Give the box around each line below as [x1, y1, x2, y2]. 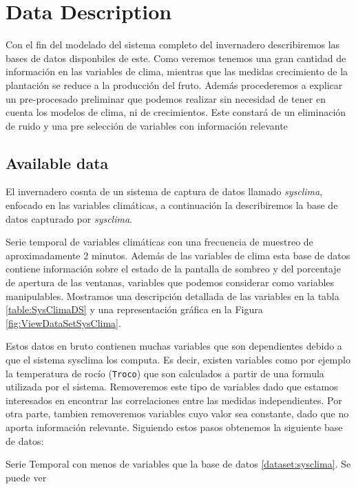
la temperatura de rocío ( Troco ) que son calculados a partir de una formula [6, 366, 324, 380]
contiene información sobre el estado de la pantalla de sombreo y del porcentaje [6, 261, 341, 276]
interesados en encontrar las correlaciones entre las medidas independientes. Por [6, 392, 342, 407]
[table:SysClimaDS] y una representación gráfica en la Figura [6, 302, 263, 317]
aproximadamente [6, 248, 81, 262]
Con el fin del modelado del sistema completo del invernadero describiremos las [6, 37, 340, 52]
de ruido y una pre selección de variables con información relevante [6, 118, 288, 132]
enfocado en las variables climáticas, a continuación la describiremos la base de [6, 198, 338, 212]
